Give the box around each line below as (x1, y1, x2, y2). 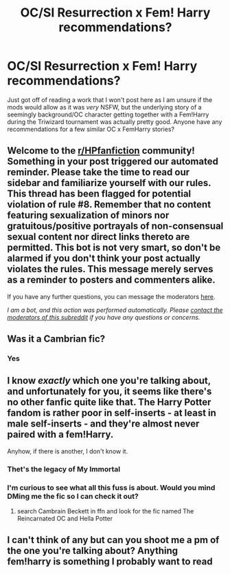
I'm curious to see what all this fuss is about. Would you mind (7, 482, 216, 492)
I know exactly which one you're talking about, (7, 375, 211, 387)
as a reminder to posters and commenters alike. (7, 274, 216, 286)
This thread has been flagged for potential (7, 188, 192, 200)
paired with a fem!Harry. (7, 429, 114, 440)
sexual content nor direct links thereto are (7, 231, 190, 243)
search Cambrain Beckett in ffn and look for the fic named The (16, 507, 194, 515)
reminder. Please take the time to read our (7, 167, 190, 178)
